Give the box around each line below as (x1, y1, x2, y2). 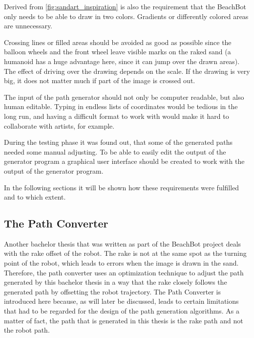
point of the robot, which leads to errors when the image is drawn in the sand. (4, 258, 239, 268)
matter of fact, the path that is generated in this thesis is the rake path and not (4, 315, 243, 325)
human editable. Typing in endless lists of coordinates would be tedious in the (4, 101, 238, 112)
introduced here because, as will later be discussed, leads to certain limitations (4, 296, 239, 306)
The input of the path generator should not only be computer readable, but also (4, 91, 244, 102)
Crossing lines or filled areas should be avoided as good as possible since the (4, 37, 232, 47)
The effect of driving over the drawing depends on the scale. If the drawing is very (4, 66, 250, 76)
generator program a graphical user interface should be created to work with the (4, 156, 245, 166)
